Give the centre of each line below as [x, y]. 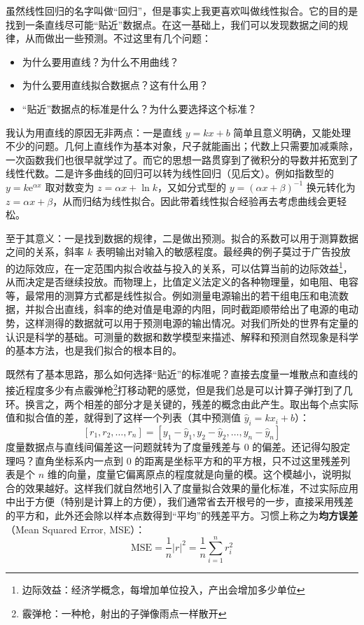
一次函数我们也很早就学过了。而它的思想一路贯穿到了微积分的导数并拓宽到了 [182, 159]
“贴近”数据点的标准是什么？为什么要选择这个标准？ [140, 108]
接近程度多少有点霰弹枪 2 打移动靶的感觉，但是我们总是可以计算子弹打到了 [174, 389]
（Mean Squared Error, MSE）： [76, 529]
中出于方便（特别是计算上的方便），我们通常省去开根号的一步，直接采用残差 [180, 501]
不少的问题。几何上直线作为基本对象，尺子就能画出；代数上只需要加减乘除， [182, 146]
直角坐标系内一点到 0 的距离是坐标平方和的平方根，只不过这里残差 [188, 460]
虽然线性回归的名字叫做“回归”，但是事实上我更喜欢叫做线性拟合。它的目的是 [182, 10]
